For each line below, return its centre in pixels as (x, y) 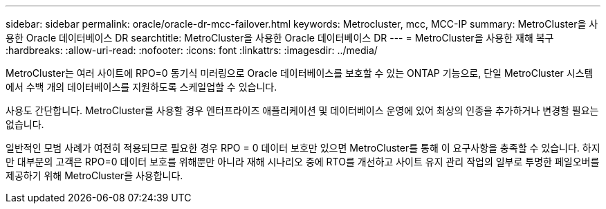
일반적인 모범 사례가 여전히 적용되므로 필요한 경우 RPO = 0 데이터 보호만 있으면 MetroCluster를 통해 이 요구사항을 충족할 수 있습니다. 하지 (303, 148)
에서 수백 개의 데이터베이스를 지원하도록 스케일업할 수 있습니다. (141, 87)
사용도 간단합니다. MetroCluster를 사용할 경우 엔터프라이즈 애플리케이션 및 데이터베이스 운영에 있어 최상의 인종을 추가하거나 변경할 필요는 (302, 110)
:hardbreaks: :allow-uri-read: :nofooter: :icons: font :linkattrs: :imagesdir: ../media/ (192, 50)
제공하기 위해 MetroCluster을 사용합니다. (94, 175)
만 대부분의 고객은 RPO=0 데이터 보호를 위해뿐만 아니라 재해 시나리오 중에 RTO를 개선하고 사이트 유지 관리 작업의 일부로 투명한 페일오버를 (303, 162)
